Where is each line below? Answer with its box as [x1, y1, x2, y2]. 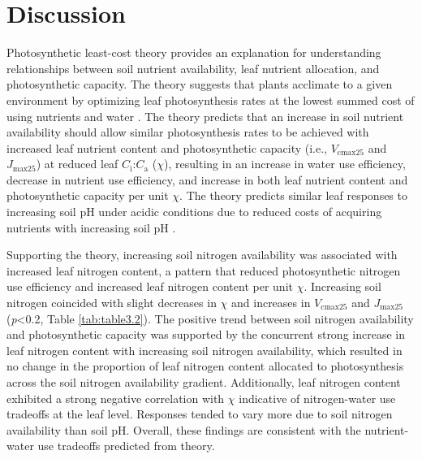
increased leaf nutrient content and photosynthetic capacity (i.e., [6, 139, 327, 156]
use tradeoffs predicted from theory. [37, 437, 215, 454]
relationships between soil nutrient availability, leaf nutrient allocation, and [6, 59, 380, 76]
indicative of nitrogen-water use [239, 389, 396, 406]
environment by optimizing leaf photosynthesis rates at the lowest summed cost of [6, 91, 415, 108]
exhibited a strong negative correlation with [6, 389, 225, 406]
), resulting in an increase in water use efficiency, [164, 155, 406, 172]
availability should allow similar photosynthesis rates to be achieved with [6, 123, 369, 141]
